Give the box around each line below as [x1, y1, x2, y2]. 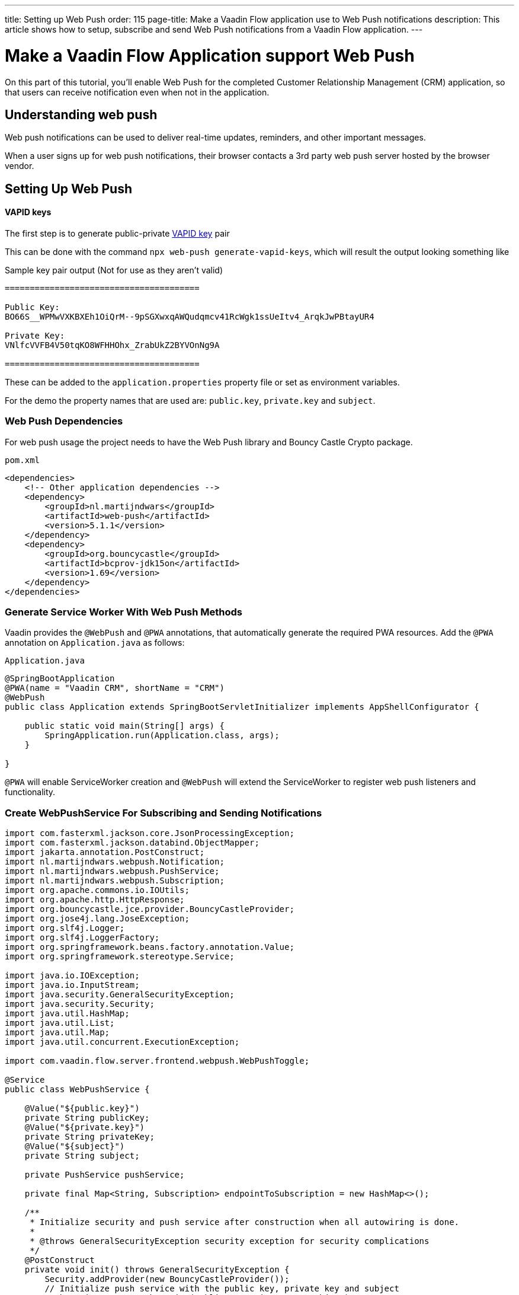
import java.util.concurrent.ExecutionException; [5, 1037, 240, 1047]
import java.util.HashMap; [5, 1009, 130, 1019]
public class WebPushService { [5, 1085, 150, 1095]
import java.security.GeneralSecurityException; [5, 990, 235, 1000]
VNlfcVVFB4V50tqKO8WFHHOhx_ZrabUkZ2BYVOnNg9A [5, 340, 220, 350]
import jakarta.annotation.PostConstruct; [5, 847, 205, 857]
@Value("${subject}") [24, 1141, 125, 1152]
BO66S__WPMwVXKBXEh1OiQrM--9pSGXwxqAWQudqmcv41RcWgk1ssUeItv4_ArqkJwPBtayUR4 [5, 311, 374, 321]
